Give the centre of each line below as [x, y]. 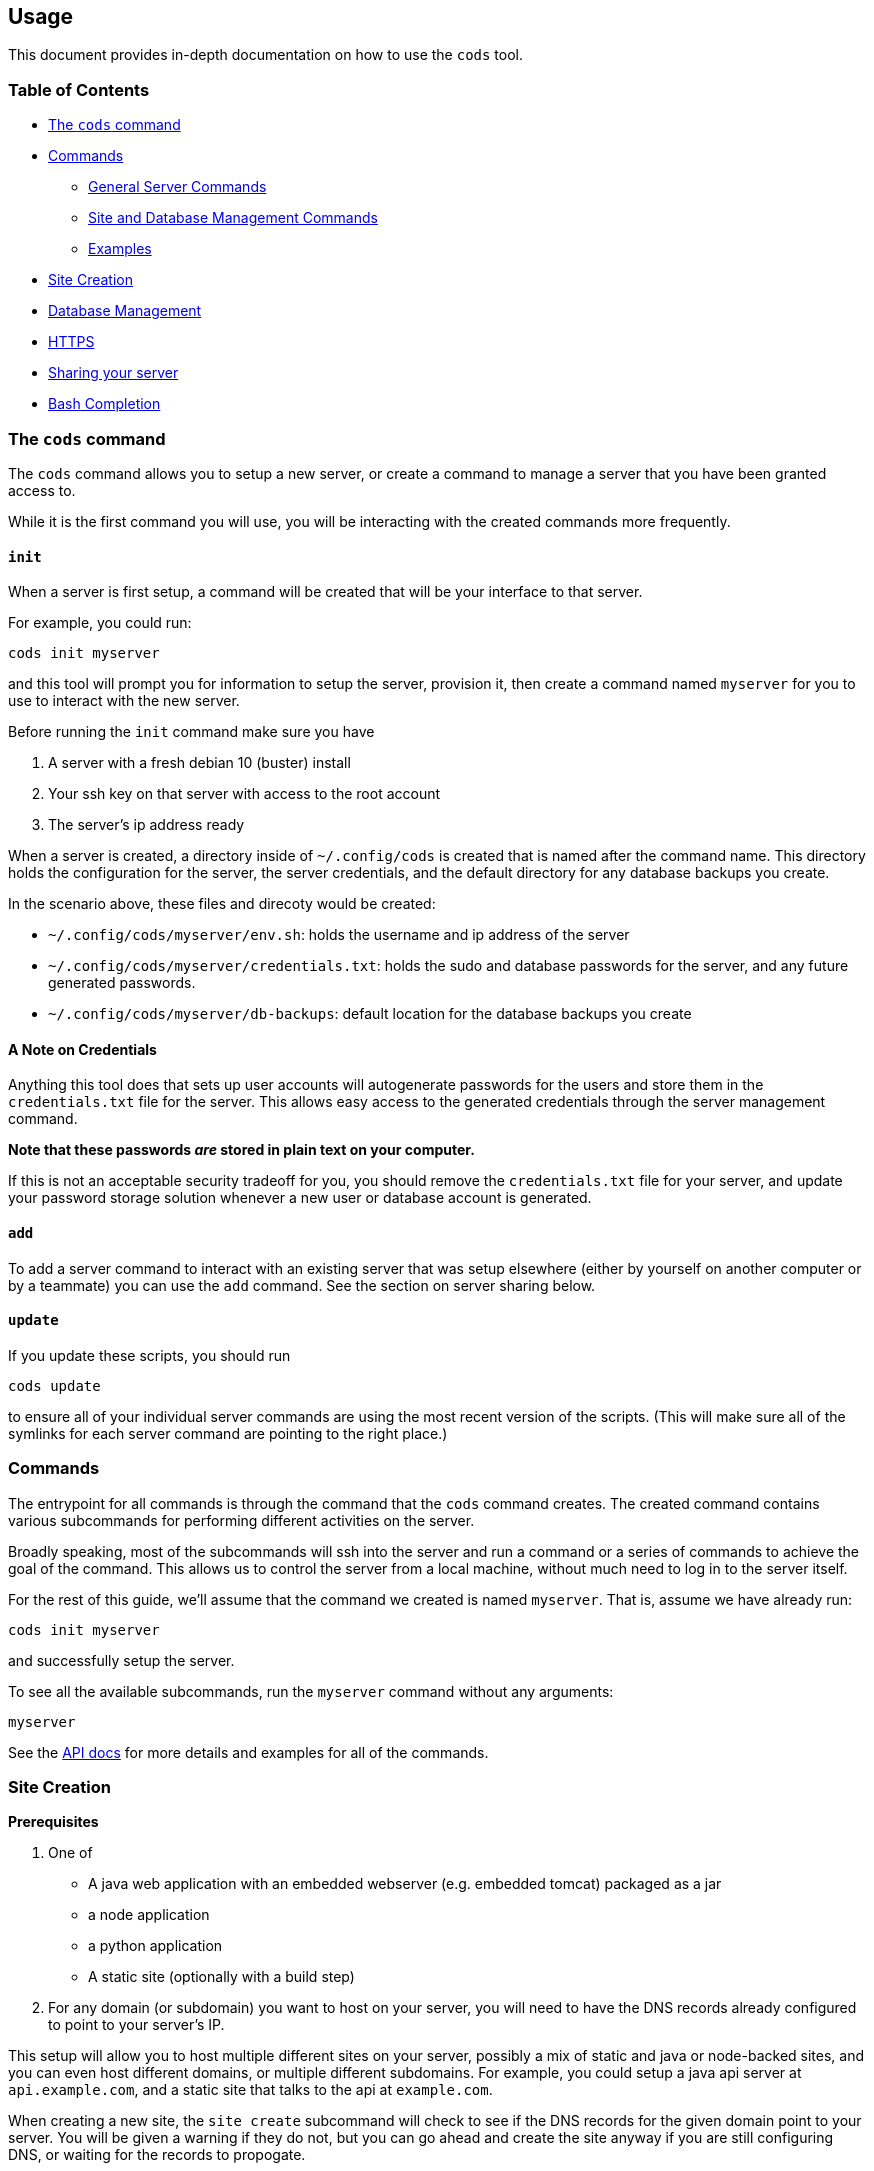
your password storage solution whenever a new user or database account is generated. [300, 1198]
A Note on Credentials [82, 1049]
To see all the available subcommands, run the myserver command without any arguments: [311, 1691]
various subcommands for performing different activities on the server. [241, 1520]
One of [70, 1853]
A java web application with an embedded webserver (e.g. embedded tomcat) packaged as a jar [405, 1884]
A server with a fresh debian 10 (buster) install [199, 763]
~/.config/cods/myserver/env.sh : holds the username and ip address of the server [339, 935]
